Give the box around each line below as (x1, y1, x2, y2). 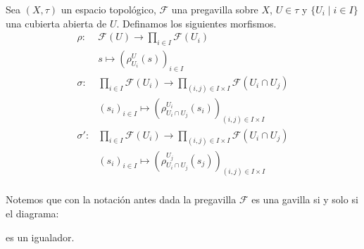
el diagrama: (6, 206, 59, 221)
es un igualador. (6, 229, 75, 244)
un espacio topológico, (61, 2, 156, 16)
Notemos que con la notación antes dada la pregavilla (6, 192, 237, 207)
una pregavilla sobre (171, 2, 258, 16)
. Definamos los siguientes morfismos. (116, 15, 277, 30)
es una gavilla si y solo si (251, 192, 358, 207)
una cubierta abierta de (6, 15, 107, 30)
